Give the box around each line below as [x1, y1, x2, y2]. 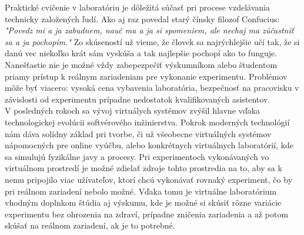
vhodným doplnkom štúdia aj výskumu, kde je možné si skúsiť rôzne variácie [5, 196, 282, 209]
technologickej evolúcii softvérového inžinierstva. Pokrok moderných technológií [5, 115, 290, 128]
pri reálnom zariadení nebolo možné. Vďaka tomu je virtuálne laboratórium [5, 185, 277, 197]
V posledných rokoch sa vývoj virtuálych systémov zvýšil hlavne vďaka [5, 104, 260, 117]
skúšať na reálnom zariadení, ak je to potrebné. [5, 219, 175, 231]
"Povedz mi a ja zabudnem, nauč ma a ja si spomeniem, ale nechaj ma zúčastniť [5, 24, 294, 36]
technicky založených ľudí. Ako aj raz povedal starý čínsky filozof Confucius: [5, 12, 280, 25]
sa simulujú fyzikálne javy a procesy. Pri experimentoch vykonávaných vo [5, 150, 269, 162]
